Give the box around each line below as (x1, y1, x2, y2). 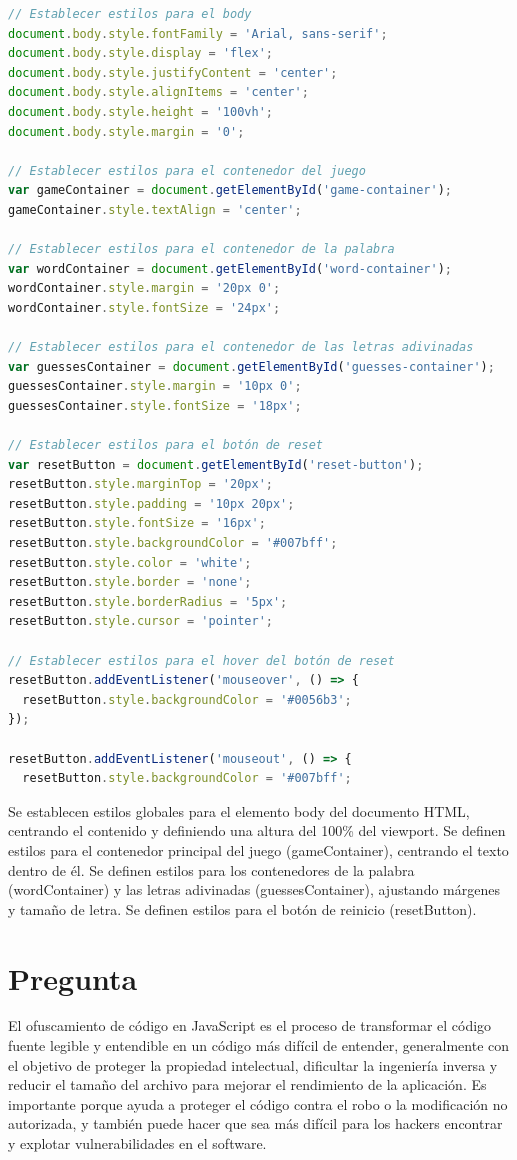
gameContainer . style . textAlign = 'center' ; (8, 202, 302, 217)
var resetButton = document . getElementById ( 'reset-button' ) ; (8, 457, 424, 472)
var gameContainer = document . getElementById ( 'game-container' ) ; (8, 183, 452, 198)
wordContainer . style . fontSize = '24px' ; (8, 300, 281, 315)
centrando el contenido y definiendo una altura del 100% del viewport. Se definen (8, 820, 506, 841)
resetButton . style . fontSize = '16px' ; (8, 516, 266, 531)
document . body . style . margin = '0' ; (8, 124, 245, 139)
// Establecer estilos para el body (8, 7, 252, 21)
